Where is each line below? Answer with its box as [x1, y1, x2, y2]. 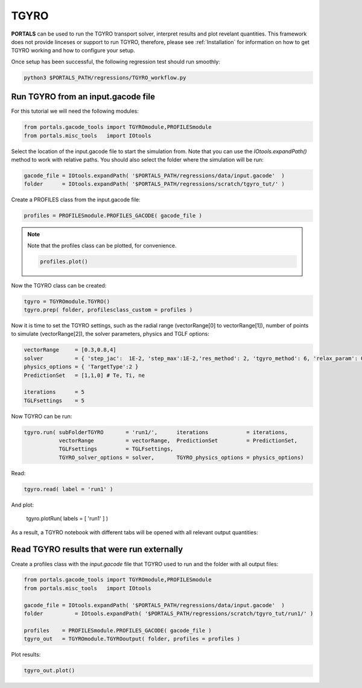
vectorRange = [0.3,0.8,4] [24, 347, 117, 353]
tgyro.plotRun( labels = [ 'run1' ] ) [26, 515, 109, 522]
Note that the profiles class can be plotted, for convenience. [27, 242, 177, 249]
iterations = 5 [24, 389, 84, 396]
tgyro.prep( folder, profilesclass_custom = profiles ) [24, 306, 193, 314]
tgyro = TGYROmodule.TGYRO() [24, 298, 110, 305]
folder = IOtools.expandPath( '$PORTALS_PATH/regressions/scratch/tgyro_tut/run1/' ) [24, 610, 314, 617]
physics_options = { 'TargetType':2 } [24, 364, 139, 370]
